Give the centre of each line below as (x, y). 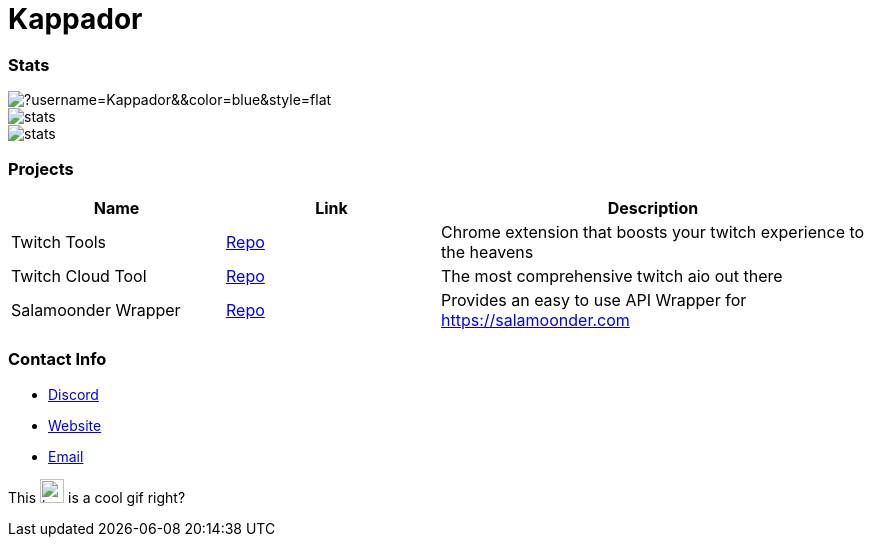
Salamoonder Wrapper (96, 309)
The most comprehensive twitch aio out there (612, 275)
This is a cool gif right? (97, 497)
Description (653, 207)
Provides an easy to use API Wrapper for (594, 299)
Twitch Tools (59, 241)
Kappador (75, 19)
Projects (41, 168)
